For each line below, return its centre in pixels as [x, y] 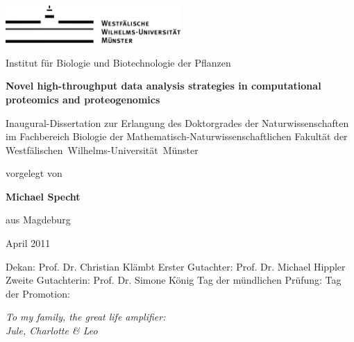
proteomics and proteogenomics [83, 99]
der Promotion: [38, 293]
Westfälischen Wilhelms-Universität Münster [102, 149]
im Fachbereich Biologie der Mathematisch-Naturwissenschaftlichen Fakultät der [177, 136]
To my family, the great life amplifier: [86, 317]
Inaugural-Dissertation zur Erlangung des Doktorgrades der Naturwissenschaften [177, 122]
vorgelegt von [34, 173]
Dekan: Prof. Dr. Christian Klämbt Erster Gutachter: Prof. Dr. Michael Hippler [176, 266]
